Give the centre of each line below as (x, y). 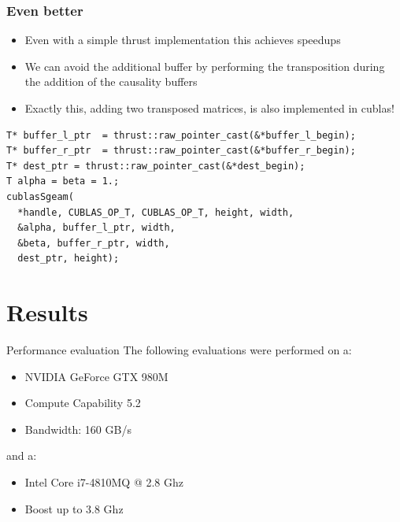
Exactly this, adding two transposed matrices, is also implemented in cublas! (209, 108)
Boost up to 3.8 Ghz (74, 508)
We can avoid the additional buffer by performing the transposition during (205, 66)
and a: (22, 455)
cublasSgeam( (40, 196)
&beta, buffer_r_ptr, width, (94, 243)
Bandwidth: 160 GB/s (78, 429)
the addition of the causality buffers (111, 81)
